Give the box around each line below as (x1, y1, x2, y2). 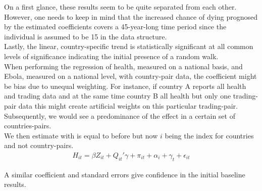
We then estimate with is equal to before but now (4, 130, 158, 140)
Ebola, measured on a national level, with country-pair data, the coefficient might (4, 71, 257, 81)
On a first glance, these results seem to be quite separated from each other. (4, 2, 237, 12)
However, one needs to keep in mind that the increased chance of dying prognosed (4, 11, 257, 22)
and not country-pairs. (4, 140, 74, 151)
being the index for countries (165, 130, 254, 140)
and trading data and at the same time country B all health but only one (4, 90, 231, 101)
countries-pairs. (4, 120, 51, 131)
